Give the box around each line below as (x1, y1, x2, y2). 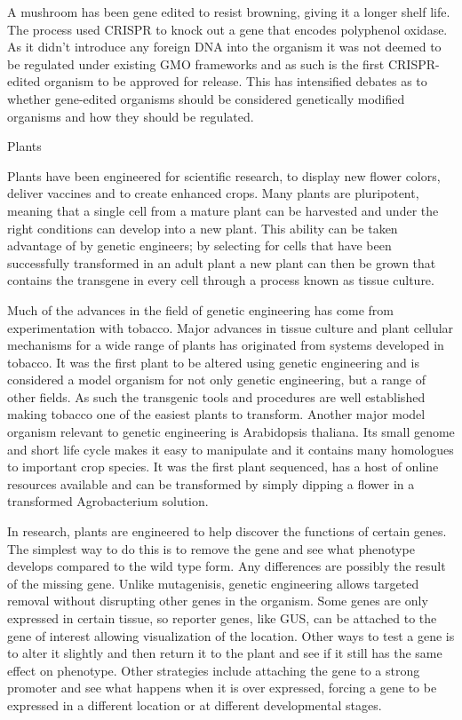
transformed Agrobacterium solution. (7, 492, 209, 510)
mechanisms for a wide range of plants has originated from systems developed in (7, 336, 444, 354)
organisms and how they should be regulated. (7, 107, 254, 125)
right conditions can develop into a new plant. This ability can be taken (7, 218, 398, 237)
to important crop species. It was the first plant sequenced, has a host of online (7, 457, 439, 476)
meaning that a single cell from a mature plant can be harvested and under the (7, 201, 439, 219)
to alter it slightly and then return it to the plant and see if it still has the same (7, 644, 442, 662)
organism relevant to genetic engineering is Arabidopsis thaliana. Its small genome (7, 423, 455, 441)
